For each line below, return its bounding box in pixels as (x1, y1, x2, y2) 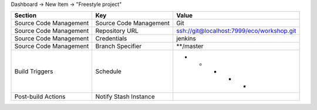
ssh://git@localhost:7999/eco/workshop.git (176, 27, 296, 35)
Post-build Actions (14, 92, 66, 101)
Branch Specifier (95, 42, 142, 50)
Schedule (95, 67, 122, 75)
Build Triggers (14, 67, 53, 75)
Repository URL (95, 27, 139, 35)
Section (14, 12, 37, 20)
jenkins (176, 35, 196, 43)
